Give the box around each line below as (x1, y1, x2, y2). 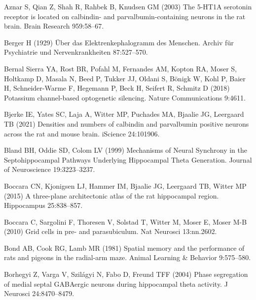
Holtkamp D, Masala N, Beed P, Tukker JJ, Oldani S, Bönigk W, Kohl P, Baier (4, 73, 246, 83)
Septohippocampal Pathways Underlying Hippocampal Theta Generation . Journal (4, 154, 252, 165)
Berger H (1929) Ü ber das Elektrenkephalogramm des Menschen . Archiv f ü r (4, 37, 234, 47)
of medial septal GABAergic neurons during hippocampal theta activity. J (4, 278, 228, 289)
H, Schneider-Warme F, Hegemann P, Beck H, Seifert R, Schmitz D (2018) (4, 83, 230, 93)
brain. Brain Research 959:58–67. (4, 21, 104, 31)
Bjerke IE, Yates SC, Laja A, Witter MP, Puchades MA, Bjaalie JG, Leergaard (4, 109, 244, 119)
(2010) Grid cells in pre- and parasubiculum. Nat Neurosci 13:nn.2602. (4, 226, 217, 236)
